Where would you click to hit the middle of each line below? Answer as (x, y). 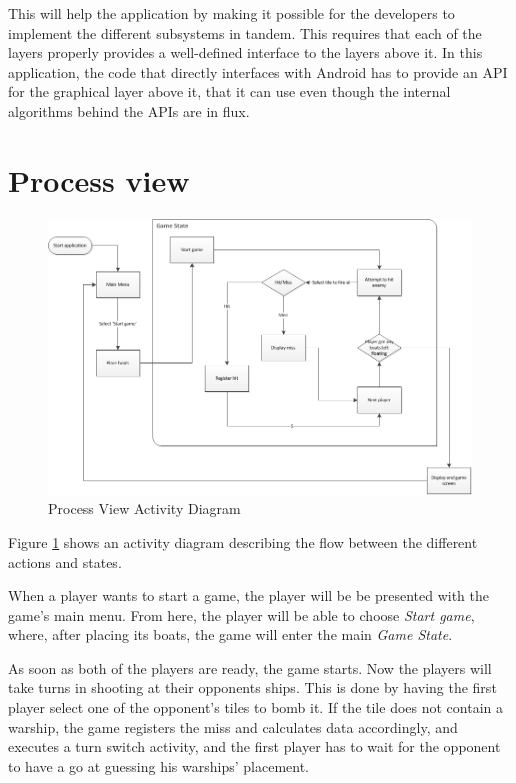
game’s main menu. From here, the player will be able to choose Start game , (241, 614)
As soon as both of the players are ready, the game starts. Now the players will (250, 667)
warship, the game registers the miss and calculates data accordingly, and (233, 726)
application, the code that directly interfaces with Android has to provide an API (258, 71)
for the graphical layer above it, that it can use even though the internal (229, 91)
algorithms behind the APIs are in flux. (129, 110)
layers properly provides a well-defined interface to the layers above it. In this (245, 52)
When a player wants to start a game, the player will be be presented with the (249, 595)
